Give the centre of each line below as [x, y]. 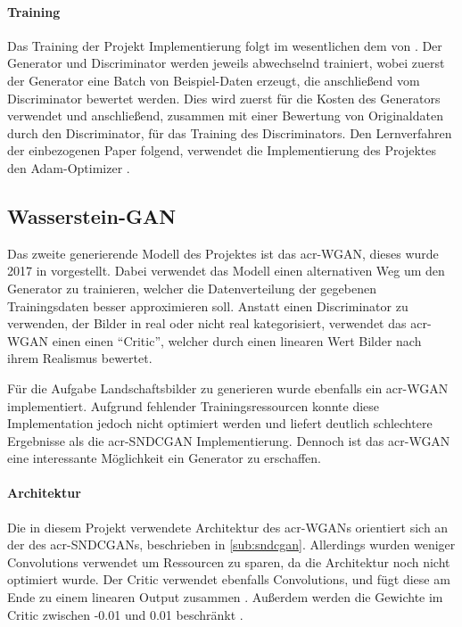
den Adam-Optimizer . [69, 167]
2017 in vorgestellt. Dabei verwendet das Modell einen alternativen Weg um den [226, 271]
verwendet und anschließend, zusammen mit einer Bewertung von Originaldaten [225, 115]
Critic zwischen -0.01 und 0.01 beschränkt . [125, 614]
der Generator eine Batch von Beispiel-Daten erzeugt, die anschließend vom [214, 80]
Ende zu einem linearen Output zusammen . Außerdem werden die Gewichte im [225, 597]
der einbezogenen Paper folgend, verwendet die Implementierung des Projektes [222, 150]
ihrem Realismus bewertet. [80, 358]
